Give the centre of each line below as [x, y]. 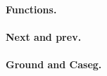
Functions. [31, 9]
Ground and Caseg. [54, 64]
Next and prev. [44, 36]
